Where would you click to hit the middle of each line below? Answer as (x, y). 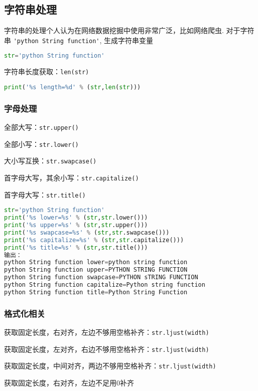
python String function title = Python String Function (96, 292)
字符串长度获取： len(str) (47, 71)
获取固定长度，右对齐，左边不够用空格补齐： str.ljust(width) (107, 332)
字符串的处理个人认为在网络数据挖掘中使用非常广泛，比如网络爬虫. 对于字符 (129, 30)
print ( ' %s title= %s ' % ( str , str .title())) (76, 247)
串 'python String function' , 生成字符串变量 (79, 40)
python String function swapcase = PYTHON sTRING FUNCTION (101, 277)
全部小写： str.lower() (41, 144)
